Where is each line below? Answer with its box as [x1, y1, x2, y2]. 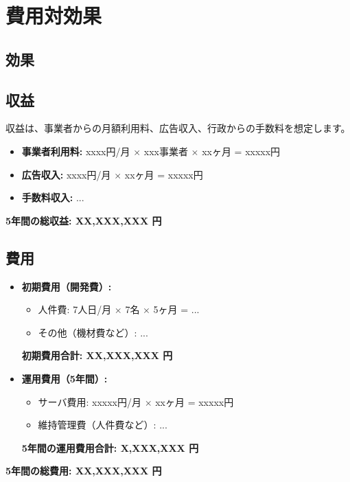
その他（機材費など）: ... [38, 325, 148, 339]
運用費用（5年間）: [21, 371, 108, 385]
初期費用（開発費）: [21, 279, 112, 293]
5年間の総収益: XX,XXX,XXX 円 [5, 213, 162, 227]
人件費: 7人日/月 [38, 302, 112, 317]
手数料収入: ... [21, 190, 84, 205]
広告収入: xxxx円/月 [21, 167, 111, 181]
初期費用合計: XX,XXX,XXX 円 [21, 348, 173, 363]
